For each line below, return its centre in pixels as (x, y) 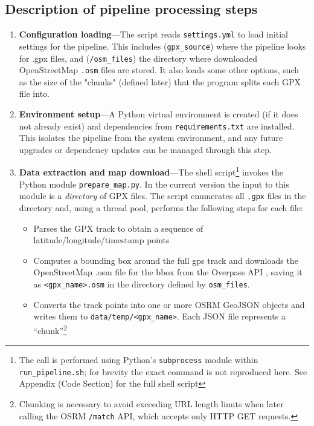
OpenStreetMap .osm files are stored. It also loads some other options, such (159, 70)
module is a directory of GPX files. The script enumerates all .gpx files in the (162, 196)
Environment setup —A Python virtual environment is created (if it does (159, 114)
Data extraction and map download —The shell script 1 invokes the (151, 171)
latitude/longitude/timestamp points (101, 240)
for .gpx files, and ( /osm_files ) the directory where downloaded (138, 58)
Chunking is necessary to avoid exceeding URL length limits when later (151, 404)
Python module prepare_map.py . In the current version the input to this (154, 184)
